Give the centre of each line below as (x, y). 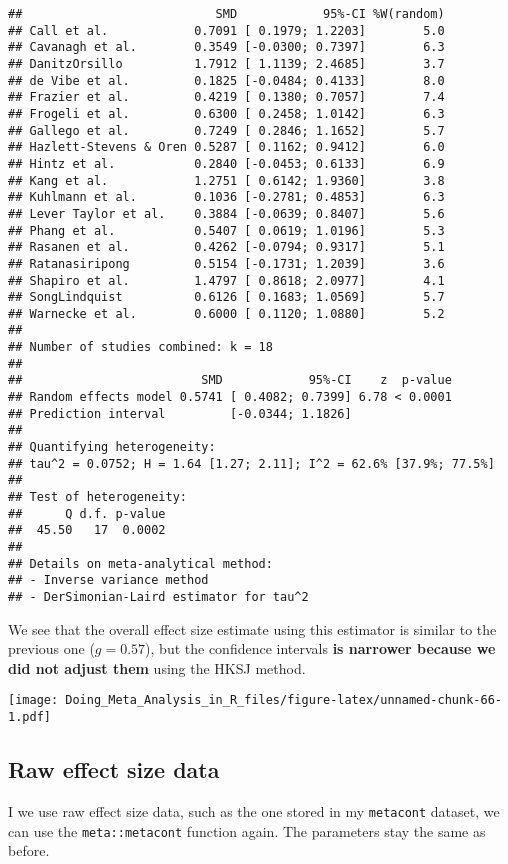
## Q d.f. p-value (87, 513)
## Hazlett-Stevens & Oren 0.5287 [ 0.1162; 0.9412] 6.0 (226, 147)
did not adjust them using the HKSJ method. (157, 667)
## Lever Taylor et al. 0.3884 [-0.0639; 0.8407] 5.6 (226, 213)
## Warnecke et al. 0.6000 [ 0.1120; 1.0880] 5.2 (226, 313)
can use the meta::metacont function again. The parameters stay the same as (247, 830)
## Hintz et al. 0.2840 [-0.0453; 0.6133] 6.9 (226, 163)
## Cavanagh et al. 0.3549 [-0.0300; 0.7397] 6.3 (226, 47)
